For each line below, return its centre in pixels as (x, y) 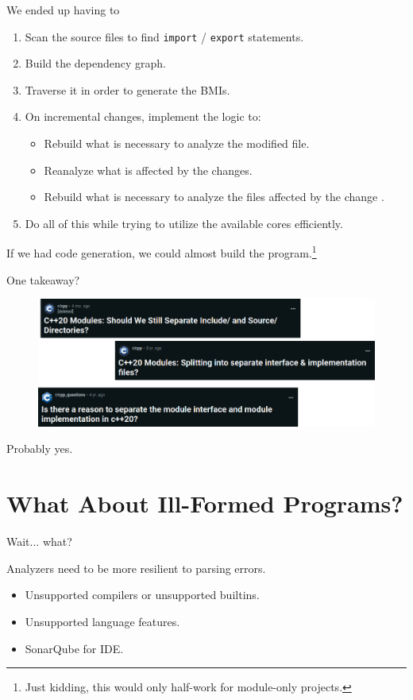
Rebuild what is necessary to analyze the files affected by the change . (214, 197)
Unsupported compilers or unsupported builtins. (142, 595)
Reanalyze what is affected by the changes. (148, 170)
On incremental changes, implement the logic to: (143, 116)
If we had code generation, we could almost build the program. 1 (162, 252)
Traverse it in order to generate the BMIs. (127, 89)
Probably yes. (40, 449)
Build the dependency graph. (96, 63)
